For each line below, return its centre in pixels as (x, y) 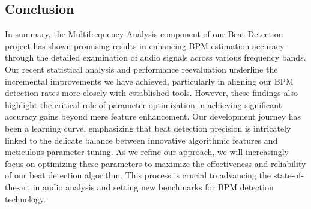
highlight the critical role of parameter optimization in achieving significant (143, 104)
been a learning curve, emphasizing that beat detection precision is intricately (148, 128)
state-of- (288, 175)
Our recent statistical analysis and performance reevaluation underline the (141, 69)
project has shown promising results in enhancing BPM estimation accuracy (145, 45)
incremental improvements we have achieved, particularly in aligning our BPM (149, 81)
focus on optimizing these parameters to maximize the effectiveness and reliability (155, 163)
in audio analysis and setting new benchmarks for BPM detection (153, 186)
